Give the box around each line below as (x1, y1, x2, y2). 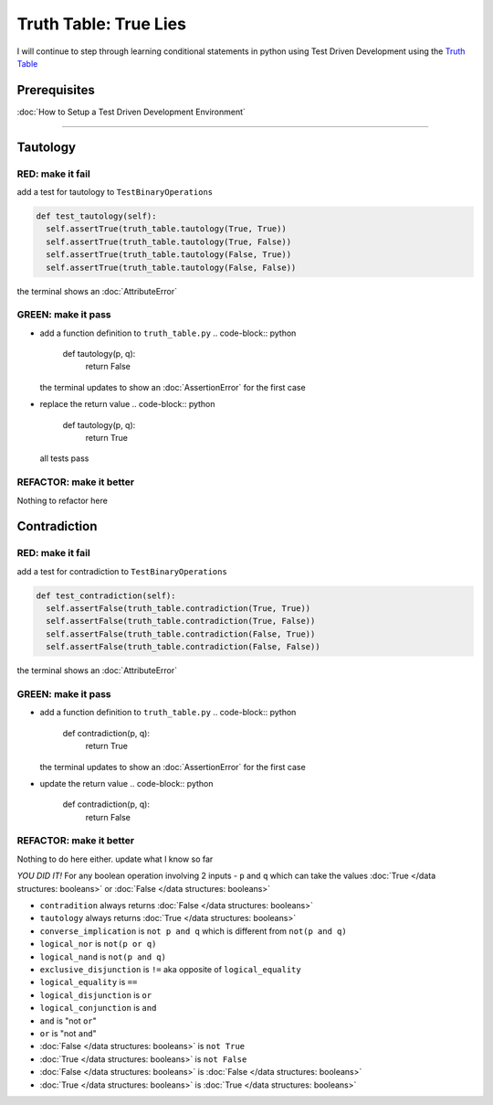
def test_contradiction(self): (36, 590, 177, 601)
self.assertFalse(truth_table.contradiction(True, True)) (46, 604, 311, 614)
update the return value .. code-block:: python (39, 778, 214, 789)
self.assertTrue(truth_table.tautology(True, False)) (46, 236, 292, 247)
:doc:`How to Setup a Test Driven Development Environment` (16, 106, 246, 117)
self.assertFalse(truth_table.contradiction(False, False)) (46, 641, 320, 652)
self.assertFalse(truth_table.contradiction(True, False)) (46, 616, 316, 627)
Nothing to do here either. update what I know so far (16, 853, 214, 864)
